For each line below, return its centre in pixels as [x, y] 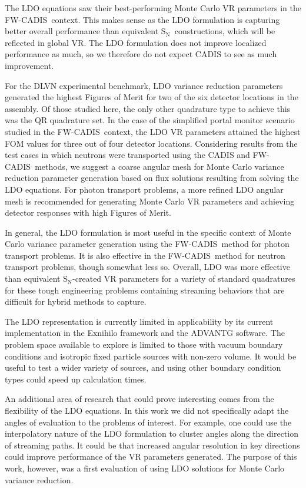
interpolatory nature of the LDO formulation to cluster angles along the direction [152, 433]
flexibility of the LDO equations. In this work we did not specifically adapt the [147, 410]
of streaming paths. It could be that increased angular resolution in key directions [152, 445]
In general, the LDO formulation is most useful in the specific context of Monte [148, 232]
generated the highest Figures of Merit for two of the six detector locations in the [152, 97]
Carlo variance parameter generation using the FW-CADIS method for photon [147, 244]
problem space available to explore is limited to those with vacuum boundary [144, 344]
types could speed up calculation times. [76, 379]
